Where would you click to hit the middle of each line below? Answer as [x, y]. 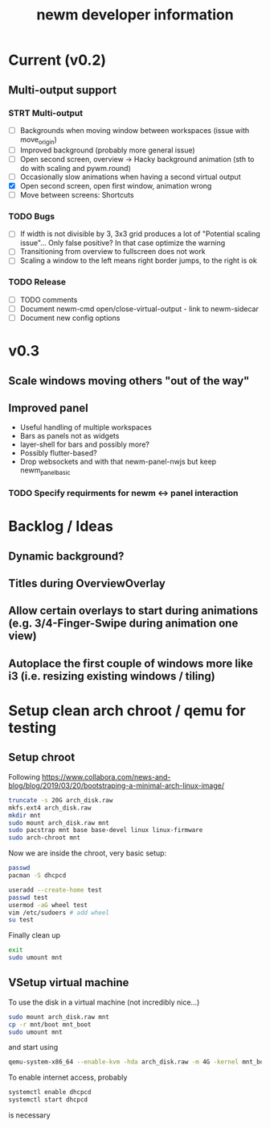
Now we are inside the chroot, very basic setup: [88, 853]
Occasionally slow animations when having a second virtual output [130, 177]
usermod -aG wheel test [48, 905]
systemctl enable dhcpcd [50, 1093]
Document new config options [70, 318]
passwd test [28, 897]
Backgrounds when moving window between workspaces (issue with [135, 130]
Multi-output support [63, 90]
